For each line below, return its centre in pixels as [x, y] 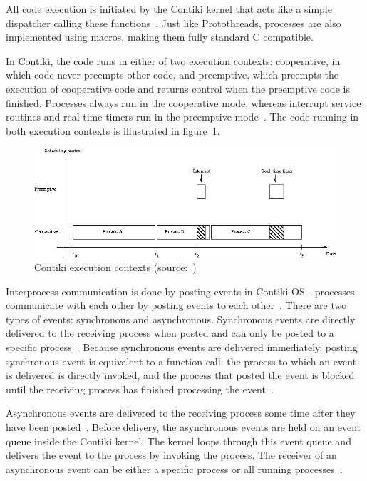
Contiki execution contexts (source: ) [115, 267]
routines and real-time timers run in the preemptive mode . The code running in [182, 117]
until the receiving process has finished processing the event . [140, 389]
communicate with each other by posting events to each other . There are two [176, 305]
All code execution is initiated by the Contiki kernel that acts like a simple [169, 9]
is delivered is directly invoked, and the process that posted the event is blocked [180, 375]
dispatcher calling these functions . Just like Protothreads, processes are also [174, 22]
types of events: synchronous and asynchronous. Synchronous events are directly [181, 319]
